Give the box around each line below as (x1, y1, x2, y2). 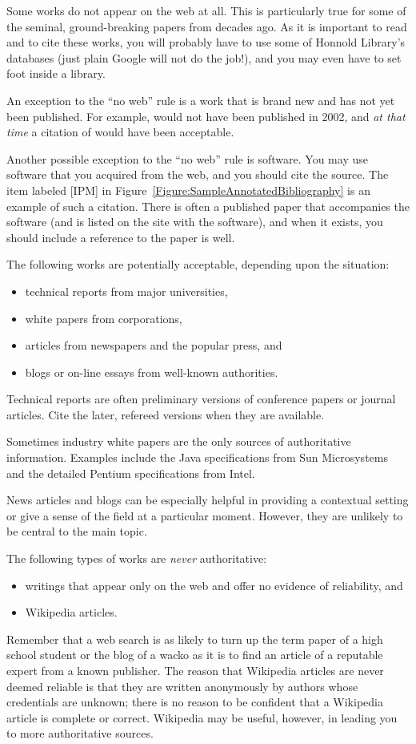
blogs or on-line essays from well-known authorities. (25, 363, 278, 380)
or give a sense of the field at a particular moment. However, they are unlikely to (6, 507, 403, 524)
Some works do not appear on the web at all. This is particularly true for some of (6, 2, 406, 18)
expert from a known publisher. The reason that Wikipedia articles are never (6, 662, 384, 678)
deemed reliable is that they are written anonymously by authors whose (6, 677, 358, 694)
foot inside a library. (6, 65, 106, 82)
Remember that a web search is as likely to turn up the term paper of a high (6, 630, 383, 647)
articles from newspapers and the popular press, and (25, 337, 282, 354)
